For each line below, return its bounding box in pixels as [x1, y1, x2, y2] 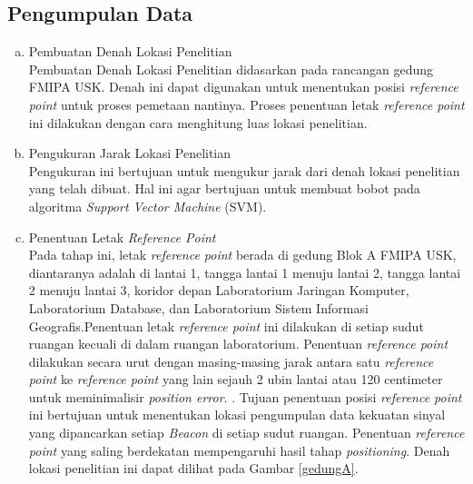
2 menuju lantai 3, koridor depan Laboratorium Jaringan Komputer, [28, 281, 409, 300]
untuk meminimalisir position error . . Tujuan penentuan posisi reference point [28, 387, 462, 406]
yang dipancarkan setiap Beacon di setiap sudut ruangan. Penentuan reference [28, 423, 465, 442]
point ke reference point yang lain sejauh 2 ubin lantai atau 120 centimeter [28, 370, 443, 389]
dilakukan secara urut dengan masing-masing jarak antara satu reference [28, 351, 434, 370]
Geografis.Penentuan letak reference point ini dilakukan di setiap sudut [28, 316, 424, 335]
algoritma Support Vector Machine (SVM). [28, 196, 267, 215]
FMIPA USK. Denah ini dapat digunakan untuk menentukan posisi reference [28, 77, 458, 96]
